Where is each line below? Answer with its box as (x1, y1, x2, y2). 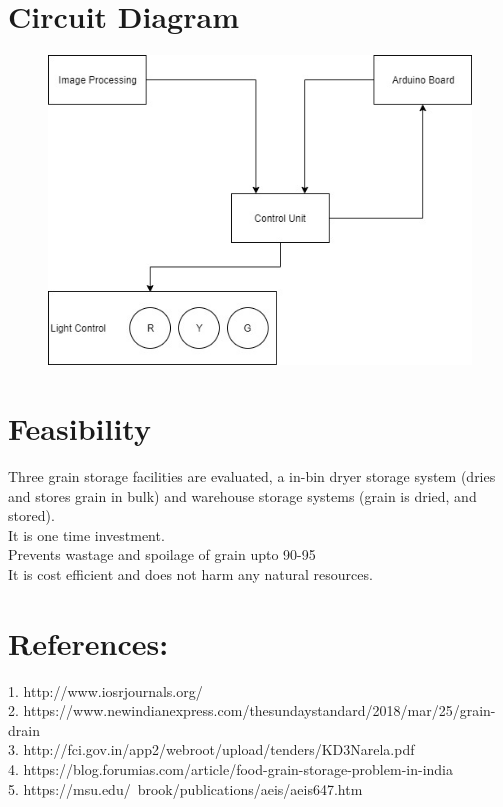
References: (8, 622, 169, 663)
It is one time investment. (8, 524, 165, 545)
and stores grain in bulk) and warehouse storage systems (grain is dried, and (8, 485, 477, 506)
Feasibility (8, 407, 151, 448)
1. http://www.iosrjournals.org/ (8, 680, 203, 701)
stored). (8, 505, 55, 526)
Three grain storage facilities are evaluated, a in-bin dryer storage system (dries (8, 465, 496, 486)
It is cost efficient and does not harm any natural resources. (8, 563, 373, 584)
